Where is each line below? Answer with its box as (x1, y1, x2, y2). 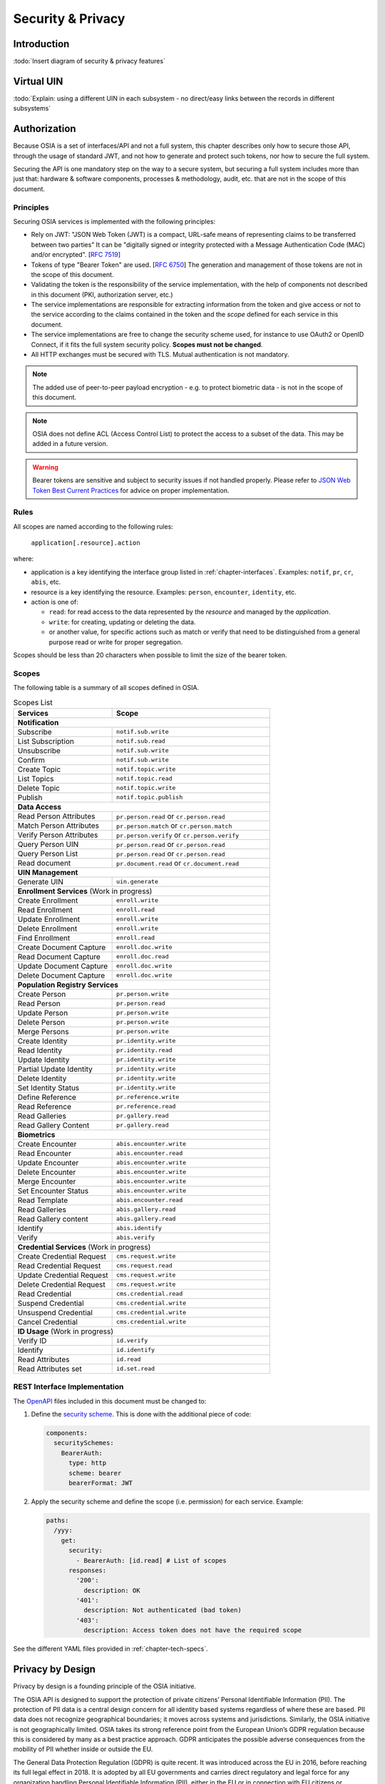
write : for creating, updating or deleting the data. (48, 617, 196, 626)
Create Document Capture (17, 942, 106, 952)
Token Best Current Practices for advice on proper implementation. (32, 486, 230, 495)
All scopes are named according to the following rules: (13, 522, 174, 531)
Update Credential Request (17, 1270, 108, 1280)
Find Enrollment (17, 933, 71, 943)
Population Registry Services (17, 980, 119, 990)
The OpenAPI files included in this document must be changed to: (13, 1397, 207, 1405)
